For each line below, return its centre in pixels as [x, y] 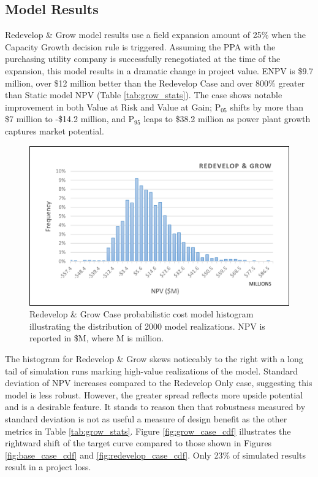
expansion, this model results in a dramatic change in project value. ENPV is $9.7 [159, 70]
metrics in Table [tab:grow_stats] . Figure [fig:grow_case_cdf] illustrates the [148, 431]
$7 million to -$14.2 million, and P [70, 119]
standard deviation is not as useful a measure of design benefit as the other [146, 418]
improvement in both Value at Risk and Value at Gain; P [113, 107]
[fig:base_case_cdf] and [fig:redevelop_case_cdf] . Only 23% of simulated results [155, 455]
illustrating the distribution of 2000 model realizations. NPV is [147, 326]
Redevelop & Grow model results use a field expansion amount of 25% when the [156, 35]
